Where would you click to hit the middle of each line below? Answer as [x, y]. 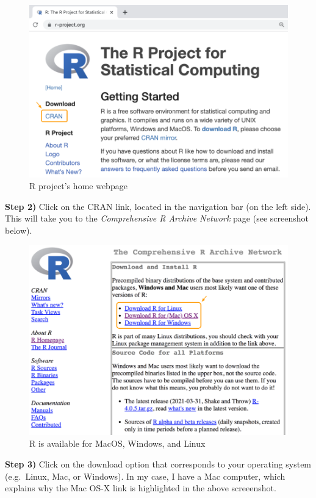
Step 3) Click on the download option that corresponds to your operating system [158, 464]
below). [19, 230]
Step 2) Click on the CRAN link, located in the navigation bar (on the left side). [158, 206]
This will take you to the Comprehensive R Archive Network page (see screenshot [157, 218]
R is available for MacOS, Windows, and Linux [117, 443]
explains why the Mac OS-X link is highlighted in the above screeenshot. [141, 488]
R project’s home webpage [78, 186]
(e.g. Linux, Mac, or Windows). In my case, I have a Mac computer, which [145, 476]
